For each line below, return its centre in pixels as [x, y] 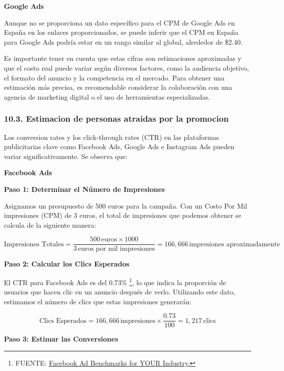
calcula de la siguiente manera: [50, 225]
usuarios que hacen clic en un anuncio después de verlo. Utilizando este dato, [120, 292]
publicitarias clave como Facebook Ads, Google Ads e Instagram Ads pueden [119, 146]
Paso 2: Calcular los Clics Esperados [67, 264]
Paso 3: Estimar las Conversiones [61, 339]
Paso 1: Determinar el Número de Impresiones [84, 189]
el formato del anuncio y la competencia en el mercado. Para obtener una [114, 77]
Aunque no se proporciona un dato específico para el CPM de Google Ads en [119, 22]
